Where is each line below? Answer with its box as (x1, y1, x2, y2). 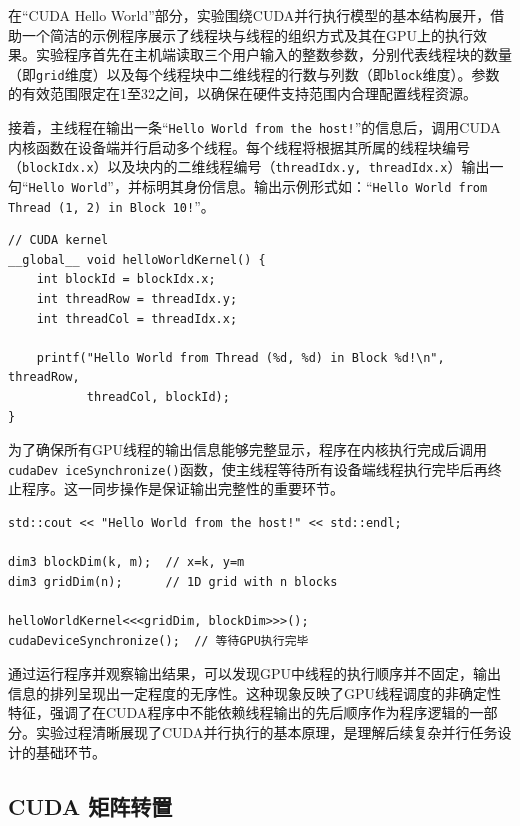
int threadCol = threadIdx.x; (36, 311, 238, 326)
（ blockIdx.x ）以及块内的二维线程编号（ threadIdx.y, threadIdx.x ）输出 (8, 156, 490, 177)
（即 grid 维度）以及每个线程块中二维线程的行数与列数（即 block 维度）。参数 (8, 63, 500, 84)
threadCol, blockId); (86, 390, 230, 404)
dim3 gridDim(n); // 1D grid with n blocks (8, 574, 338, 589)
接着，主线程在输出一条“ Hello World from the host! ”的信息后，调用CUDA (8, 117, 501, 138)
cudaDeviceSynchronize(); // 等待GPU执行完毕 (8, 633, 309, 648)
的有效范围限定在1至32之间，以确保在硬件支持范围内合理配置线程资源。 (8, 83, 477, 104)
